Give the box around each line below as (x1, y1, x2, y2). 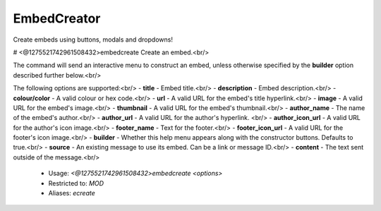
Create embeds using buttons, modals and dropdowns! (13, 35, 173, 44)
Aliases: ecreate (48, 189, 95, 198)
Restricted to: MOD (48, 179, 104, 187)
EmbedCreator (13, 11, 101, 26)
